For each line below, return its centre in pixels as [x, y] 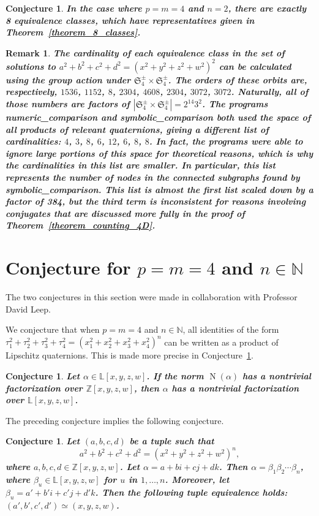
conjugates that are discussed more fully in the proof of [125, 213]
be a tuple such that [172, 441]
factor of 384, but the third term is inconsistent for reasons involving [156, 201]
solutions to [31, 66]
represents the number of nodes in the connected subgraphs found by [153, 177]
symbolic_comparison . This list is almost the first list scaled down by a [159, 189]
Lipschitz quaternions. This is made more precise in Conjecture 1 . [129, 355]
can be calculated [255, 66]
